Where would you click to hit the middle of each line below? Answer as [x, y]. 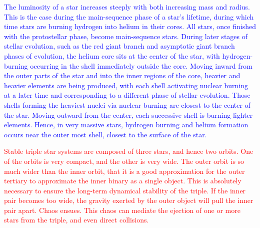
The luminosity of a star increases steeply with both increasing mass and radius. [127, 7]
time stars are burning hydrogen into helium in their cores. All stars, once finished [130, 26]
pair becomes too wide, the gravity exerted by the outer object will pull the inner [129, 200]
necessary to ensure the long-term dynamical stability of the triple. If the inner [125, 190]
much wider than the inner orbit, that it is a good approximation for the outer [124, 171]
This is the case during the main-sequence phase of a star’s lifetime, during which [129, 16]
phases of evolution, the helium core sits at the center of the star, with [112, 55]
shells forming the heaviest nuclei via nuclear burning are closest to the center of [127, 104]
